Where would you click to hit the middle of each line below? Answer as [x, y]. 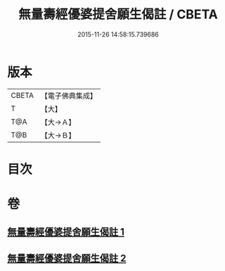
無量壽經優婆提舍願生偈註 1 [66, 232]
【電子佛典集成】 [69, 96]
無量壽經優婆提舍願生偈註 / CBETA [118, 14]
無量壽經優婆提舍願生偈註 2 [67, 258]
